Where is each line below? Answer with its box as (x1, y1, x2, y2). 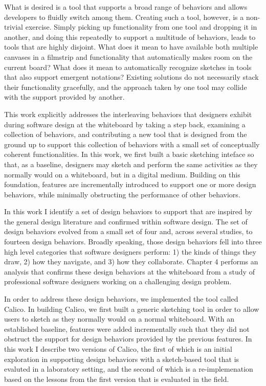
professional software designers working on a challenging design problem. (4, 276, 232, 287)
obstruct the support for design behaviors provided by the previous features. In (4, 333, 252, 344)
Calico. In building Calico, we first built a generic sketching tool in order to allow (4, 303, 259, 314)
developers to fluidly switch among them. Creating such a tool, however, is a (4, 11, 244, 22)
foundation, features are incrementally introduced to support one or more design (4, 179, 256, 190)
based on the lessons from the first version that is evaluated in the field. (4, 373, 229, 384)
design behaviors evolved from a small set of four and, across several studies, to (4, 226, 253, 237)
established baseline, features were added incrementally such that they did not (4, 323, 250, 334)
